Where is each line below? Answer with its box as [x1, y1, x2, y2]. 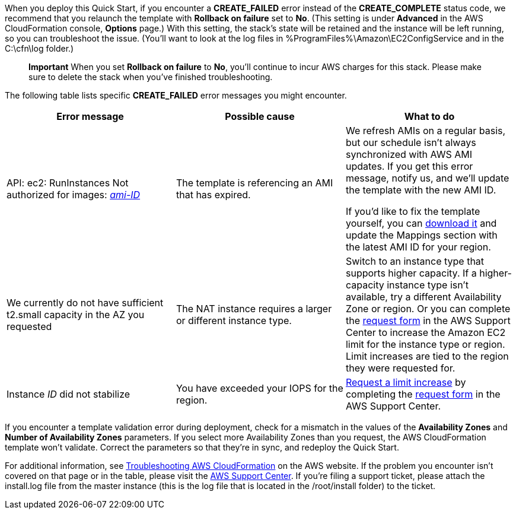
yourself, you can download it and [345, 217, 497, 229]
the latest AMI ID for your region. [345, 241, 491, 253]
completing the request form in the [345, 388, 501, 400]
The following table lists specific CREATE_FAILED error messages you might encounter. [5, 90, 347, 100]
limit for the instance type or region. [345, 338, 505, 350]
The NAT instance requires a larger [176, 303, 332, 315]
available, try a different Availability [345, 291, 502, 303]
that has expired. [176, 189, 251, 201]
